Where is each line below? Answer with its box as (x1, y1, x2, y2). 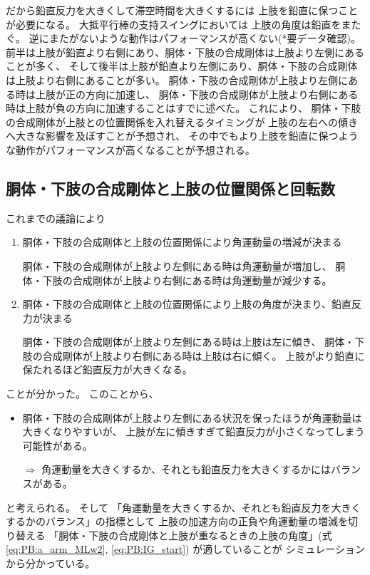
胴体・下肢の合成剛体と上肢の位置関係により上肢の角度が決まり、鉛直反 (22, 296, 361, 311)
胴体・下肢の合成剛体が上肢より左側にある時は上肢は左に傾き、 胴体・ (22, 334, 355, 349)
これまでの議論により (6, 210, 106, 225)
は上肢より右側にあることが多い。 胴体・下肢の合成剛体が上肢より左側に (6, 72, 349, 87)
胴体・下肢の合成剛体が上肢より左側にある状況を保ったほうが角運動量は (22, 410, 362, 425)
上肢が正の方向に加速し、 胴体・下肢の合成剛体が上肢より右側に (35, 86, 339, 101)
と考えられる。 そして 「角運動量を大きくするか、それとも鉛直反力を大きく (6, 499, 361, 514)
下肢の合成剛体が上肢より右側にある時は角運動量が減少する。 (42, 272, 332, 287)
